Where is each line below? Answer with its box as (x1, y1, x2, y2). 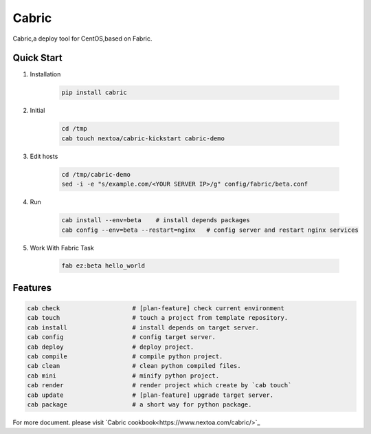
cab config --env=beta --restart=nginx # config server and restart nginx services (61, 226, 359, 234)
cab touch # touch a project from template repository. (27, 314, 289, 322)
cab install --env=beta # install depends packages (61, 217, 250, 224)
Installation (30, 70, 61, 78)
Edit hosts (30, 152, 58, 160)
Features (12, 282, 52, 294)
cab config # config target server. (27, 334, 216, 341)
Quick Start (12, 52, 63, 64)
